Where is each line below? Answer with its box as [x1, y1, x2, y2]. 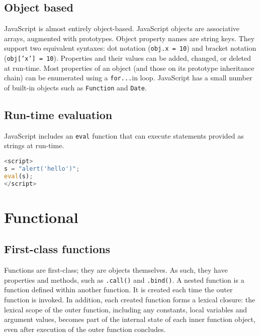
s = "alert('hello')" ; [4, 165, 80, 172]
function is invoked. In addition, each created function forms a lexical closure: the [4, 294, 255, 304]
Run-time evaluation [4, 107, 113, 122]
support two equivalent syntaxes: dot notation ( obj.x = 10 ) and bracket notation [4, 43, 256, 53]
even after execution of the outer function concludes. [4, 323, 166, 334]
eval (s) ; [4, 172, 33, 180]
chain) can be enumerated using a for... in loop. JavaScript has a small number [4, 72, 252, 83]
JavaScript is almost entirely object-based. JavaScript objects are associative [4, 23, 240, 34]
